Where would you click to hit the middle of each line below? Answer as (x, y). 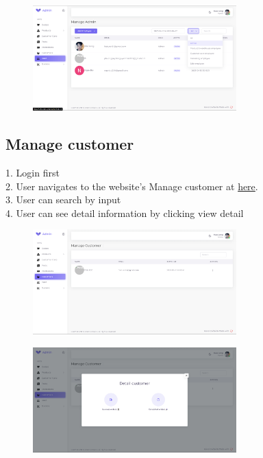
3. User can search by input (63, 199)
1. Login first (33, 172)
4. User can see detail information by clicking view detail (125, 213)
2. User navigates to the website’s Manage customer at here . (132, 186)
